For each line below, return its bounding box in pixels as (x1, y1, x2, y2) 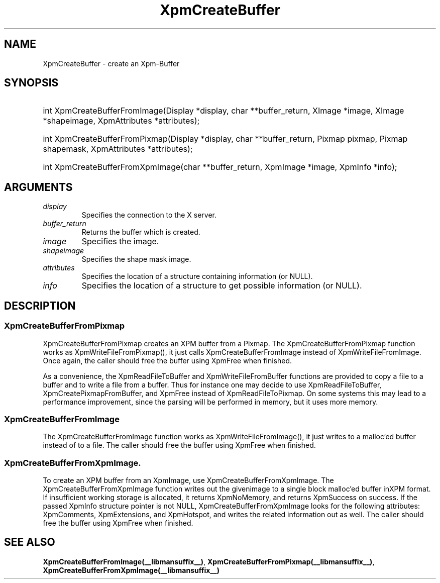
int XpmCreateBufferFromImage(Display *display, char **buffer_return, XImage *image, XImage (43, 106, 404, 116)
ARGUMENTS (4, 180, 73, 193)
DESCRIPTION (4, 299, 76, 312)
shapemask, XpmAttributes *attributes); (43, 144, 193, 154)
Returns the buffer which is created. (81, 228, 200, 237)
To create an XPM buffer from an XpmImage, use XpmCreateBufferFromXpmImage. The (43, 476, 334, 484)
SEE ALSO (4, 536, 55, 549)
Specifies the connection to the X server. (81, 211, 217, 220)
